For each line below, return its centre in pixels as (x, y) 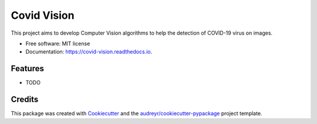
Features (27, 68)
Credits (25, 100)
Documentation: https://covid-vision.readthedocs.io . (89, 52)
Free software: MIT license (58, 43)
